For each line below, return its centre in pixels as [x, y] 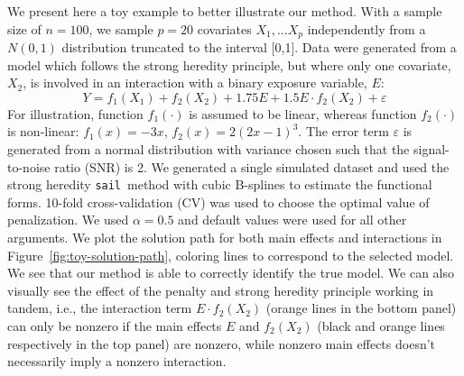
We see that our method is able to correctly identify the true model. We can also [231, 273]
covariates [224, 28]
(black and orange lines [381, 326]
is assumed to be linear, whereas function [303, 113]
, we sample [121, 28]
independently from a [367, 28]
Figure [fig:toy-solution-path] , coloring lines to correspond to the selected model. [231, 255]
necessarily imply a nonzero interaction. [117, 361]
